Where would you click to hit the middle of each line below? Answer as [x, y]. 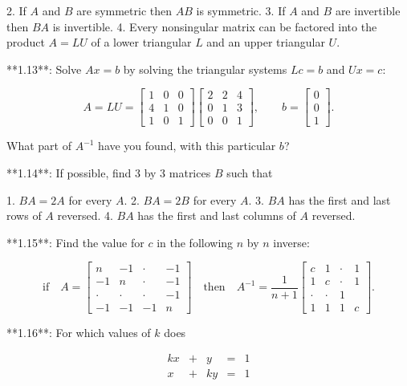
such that [250, 173]
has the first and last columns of [217, 215]
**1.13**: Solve [44, 69]
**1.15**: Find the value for [75, 242]
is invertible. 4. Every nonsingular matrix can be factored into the [215, 26]
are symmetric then [124, 10]
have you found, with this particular [187, 146]
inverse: [291, 242]
